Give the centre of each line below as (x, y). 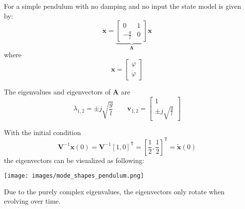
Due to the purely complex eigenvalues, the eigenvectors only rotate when (114, 191)
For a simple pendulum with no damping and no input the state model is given (123, 6)
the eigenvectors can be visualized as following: (74, 160)
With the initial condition (43, 132)
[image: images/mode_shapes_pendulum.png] (74, 176)
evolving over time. (32, 201)
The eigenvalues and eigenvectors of (57, 92)
